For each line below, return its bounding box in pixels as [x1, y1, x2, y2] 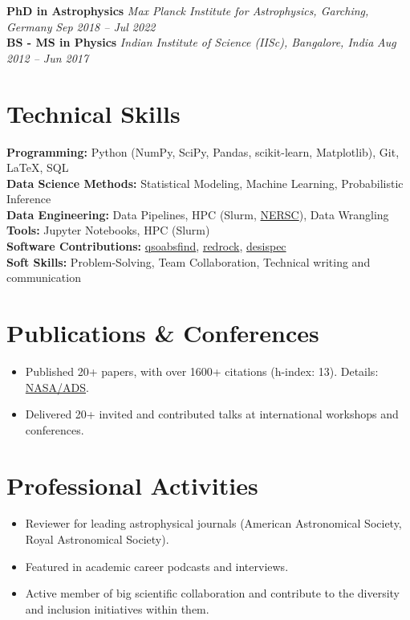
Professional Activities [6, 468, 258, 501]
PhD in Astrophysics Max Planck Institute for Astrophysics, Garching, [6, 2, 369, 18]
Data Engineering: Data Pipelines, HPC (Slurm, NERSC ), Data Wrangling [6, 206, 389, 222]
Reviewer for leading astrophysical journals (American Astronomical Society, [25, 515, 402, 532]
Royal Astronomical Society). [25, 531, 169, 548]
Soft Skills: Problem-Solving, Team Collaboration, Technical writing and [6, 253, 371, 270]
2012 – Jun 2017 [6, 49, 89, 66]
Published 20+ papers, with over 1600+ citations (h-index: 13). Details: [25, 362, 379, 379]
